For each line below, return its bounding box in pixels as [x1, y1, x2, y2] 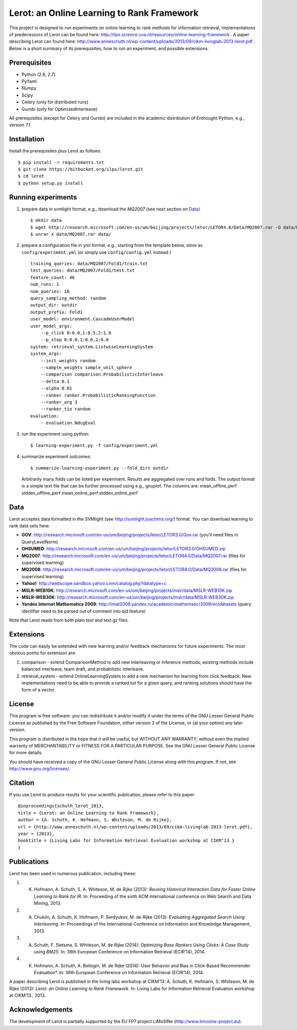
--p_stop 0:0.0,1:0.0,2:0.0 [40, 337, 109, 343]
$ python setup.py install [18, 180, 84, 186]
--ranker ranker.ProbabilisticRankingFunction [40, 392, 156, 398]
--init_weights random [40, 358, 96, 363]
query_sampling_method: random [30, 295, 106, 301]
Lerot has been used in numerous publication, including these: [9, 870, 137, 876]
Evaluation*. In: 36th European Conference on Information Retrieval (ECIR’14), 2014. [34, 970, 204, 976]
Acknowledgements [9, 1005, 73, 1014]
